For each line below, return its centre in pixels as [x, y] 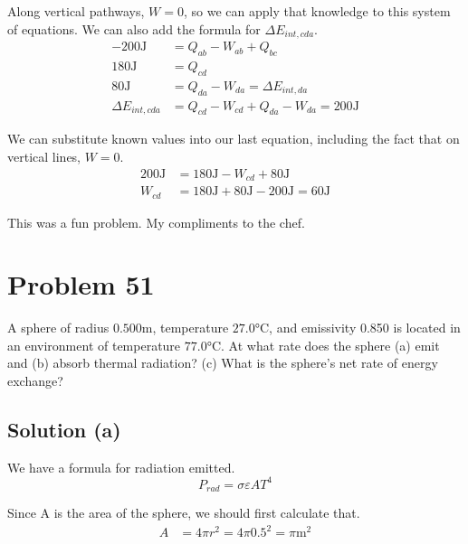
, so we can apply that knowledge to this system [317, 11]
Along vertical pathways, [76, 11]
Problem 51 [81, 284]
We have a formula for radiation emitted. [121, 467]
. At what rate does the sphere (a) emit [330, 345]
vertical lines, [44, 156]
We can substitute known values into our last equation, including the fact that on [234, 139]
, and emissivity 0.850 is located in [365, 328]
